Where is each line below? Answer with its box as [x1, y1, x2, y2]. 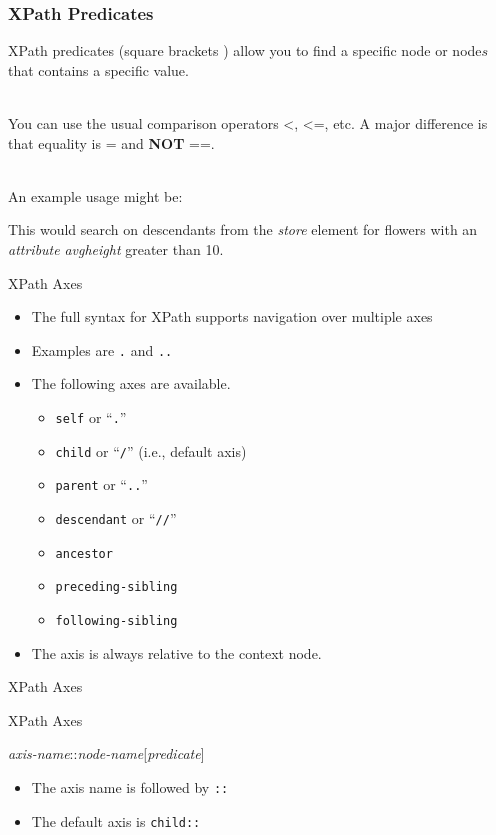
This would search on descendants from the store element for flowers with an [8, 219, 478, 240]
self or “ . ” [55, 407, 127, 427]
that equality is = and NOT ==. [8, 132, 215, 153]
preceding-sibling [55, 580, 178, 595]
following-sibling [55, 613, 178, 628]
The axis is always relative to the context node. [31, 642, 322, 663]
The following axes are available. [31, 373, 231, 394]
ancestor [55, 546, 113, 561]
